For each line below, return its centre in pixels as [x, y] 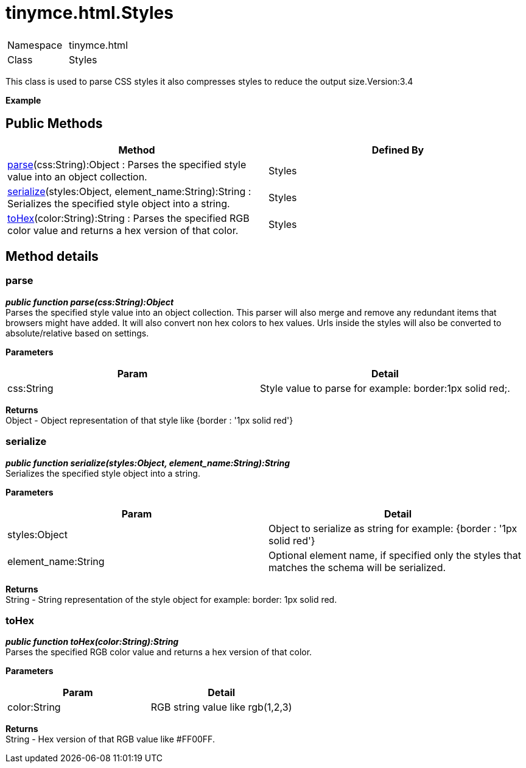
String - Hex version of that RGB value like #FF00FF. [110, 739]
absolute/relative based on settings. [77, 333]
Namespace [35, 45]
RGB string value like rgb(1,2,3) [221, 707]
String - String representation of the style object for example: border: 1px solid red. [171, 599]
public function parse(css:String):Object [90, 302]
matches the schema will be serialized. [357, 567]
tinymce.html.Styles [89, 13]
